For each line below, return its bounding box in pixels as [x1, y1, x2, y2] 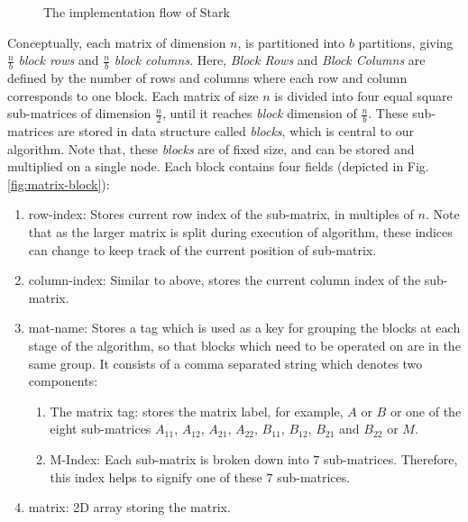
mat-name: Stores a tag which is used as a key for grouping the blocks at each [28, 318, 461, 337]
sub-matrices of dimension [7, 104, 151, 123]
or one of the [390, 401, 462, 420]
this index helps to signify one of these [50, 467, 262, 486]
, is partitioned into [237, 32, 345, 51]
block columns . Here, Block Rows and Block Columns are [114, 50, 426, 69]
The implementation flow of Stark [43, 3, 230, 21]
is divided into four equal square [274, 86, 453, 105]
